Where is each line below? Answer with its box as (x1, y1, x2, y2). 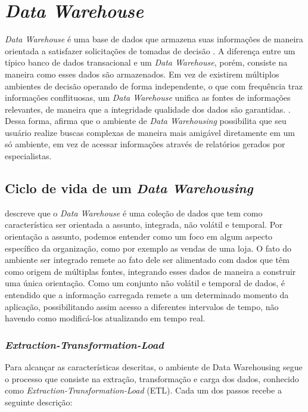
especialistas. (5, 150, 52, 162)
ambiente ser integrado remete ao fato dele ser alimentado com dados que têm (5, 253, 290, 266)
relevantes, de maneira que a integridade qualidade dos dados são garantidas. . (5, 103, 291, 115)
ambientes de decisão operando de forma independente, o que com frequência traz (5, 79, 303, 92)
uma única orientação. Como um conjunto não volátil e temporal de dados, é (5, 277, 285, 289)
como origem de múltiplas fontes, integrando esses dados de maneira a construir (5, 265, 296, 277)
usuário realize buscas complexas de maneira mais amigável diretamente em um (5, 126, 295, 138)
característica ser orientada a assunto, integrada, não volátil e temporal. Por (5, 218, 283, 231)
